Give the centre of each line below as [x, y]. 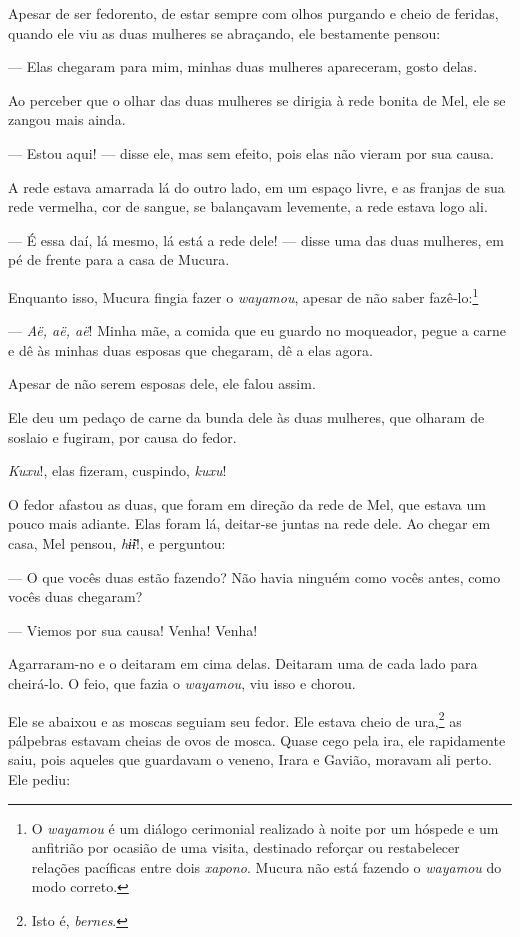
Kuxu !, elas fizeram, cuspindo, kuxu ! [117, 470]
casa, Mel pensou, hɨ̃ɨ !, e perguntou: [117, 542]
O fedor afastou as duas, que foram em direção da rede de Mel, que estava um [247, 503]
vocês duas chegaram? [75, 596]
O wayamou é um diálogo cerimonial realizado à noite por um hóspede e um [265, 827]
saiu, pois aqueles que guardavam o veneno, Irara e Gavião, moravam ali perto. [250, 759]
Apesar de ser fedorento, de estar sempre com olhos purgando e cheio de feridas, [253, 13]
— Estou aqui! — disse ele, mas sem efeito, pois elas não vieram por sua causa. [251, 152]
